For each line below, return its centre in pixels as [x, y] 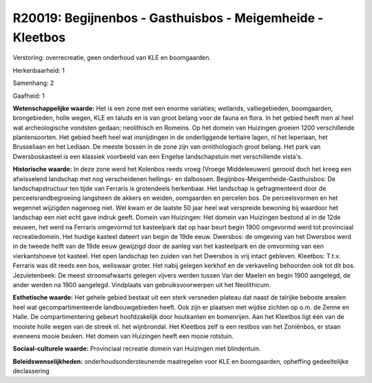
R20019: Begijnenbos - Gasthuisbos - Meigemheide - [168, 18]
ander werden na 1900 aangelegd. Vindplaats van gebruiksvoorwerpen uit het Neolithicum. [142, 284]
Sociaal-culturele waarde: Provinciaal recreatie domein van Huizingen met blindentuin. [137, 349]
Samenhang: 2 [33, 83]
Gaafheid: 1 [29, 96]
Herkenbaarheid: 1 [39, 70]
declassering [31, 371]
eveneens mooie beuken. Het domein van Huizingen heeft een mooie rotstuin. [123, 336]
